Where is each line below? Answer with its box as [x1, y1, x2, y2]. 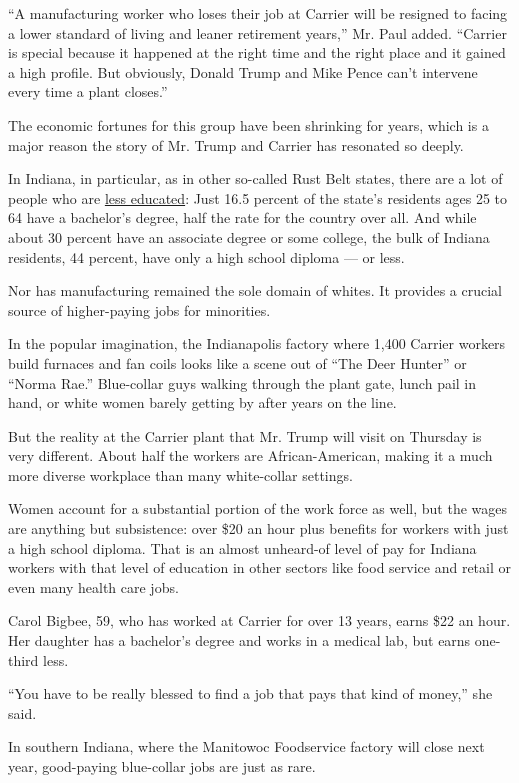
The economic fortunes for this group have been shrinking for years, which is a [8, 114, 489, 135]
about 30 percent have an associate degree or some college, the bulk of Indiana [8, 226, 490, 247]
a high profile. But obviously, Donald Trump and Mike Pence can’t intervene [8, 61, 478, 82]
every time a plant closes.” [8, 81, 168, 102]
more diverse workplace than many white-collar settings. [8, 464, 353, 485]
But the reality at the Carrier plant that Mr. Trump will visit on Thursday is [8, 425, 482, 446]
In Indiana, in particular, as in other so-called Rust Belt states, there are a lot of [8, 168, 503, 189]
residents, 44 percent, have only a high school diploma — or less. [8, 246, 405, 267]
